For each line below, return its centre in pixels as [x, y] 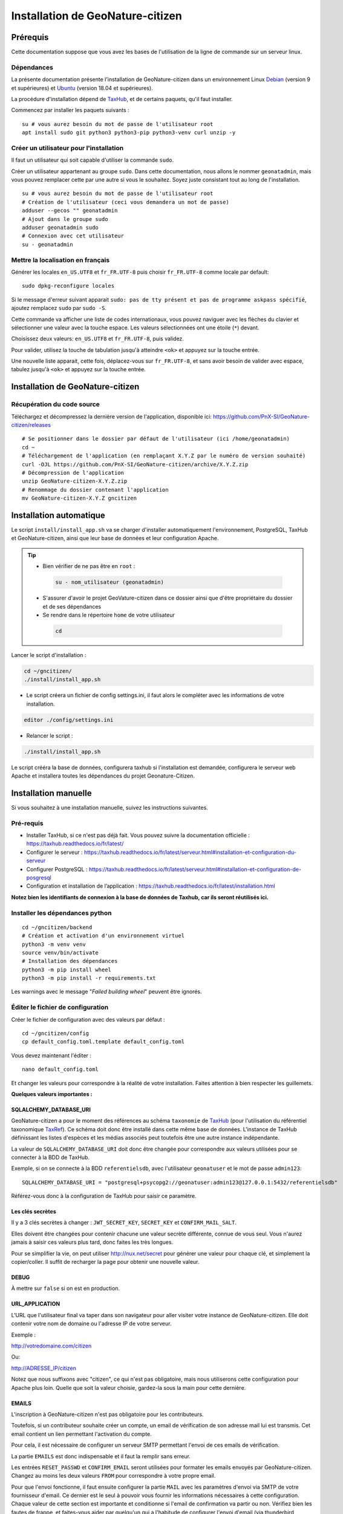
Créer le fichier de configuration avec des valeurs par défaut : [88, 1019]
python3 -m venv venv [54, 944]
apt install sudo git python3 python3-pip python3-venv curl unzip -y [129, 133]
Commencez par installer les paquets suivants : [70, 110]
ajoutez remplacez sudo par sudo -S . [59, 308]
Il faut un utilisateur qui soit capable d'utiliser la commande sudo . [93, 160]
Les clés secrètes [34, 1212]
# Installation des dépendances [70, 961]
